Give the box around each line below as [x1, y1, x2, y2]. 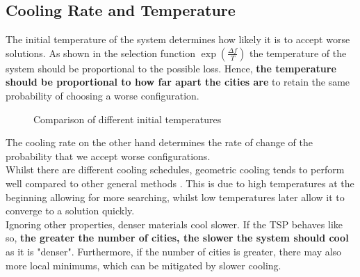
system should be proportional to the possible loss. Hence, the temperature [6, 61, 336, 75]
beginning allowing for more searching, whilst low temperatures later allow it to [6, 189, 345, 204]
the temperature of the [249, 45, 347, 60]
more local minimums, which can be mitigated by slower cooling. [6, 258, 281, 272]
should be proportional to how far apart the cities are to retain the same [6, 74, 350, 89]
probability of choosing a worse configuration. [6, 88, 199, 102]
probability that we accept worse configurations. [6, 148, 211, 163]
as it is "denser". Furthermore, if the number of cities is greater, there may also [6, 244, 342, 258]
